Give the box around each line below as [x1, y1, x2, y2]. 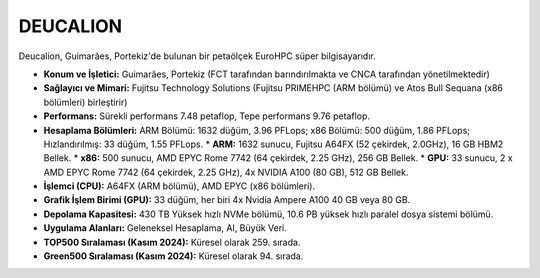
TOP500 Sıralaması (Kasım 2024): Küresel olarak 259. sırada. [43, 236, 301, 248]
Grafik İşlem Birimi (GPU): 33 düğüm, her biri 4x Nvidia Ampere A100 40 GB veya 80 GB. [43, 194, 411, 206]
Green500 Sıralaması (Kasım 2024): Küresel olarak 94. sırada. [43, 250, 304, 262]
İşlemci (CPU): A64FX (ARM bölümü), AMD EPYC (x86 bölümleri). [43, 180, 315, 192]
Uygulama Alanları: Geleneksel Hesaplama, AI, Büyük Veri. [43, 222, 287, 234]
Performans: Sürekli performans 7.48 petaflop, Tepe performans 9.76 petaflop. [43, 110, 370, 122]
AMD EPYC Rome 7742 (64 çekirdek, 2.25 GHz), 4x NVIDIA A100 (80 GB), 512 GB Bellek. [43, 166, 409, 178]
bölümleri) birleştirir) [43, 96, 128, 108]
